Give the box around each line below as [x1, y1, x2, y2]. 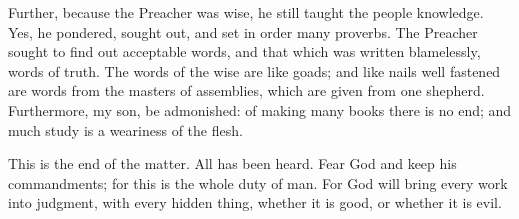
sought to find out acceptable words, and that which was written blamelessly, [8, 41, 481, 62]
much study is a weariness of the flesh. [8, 119, 243, 140]
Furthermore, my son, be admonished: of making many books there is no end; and [8, 99, 512, 120]
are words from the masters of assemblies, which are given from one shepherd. [8, 80, 485, 101]
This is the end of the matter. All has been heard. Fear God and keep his [8, 153, 457, 174]
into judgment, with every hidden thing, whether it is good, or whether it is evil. [8, 192, 502, 213]
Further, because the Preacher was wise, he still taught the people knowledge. [8, 2, 484, 22]
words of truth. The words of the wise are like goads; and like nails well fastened [8, 60, 501, 81]
